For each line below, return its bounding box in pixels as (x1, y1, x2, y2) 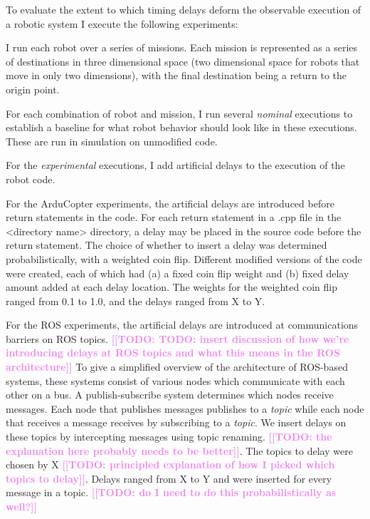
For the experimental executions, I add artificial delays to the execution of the (6, 158, 345, 173)
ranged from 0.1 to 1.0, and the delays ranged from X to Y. (6, 293, 265, 308)
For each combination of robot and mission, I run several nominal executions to (6, 106, 353, 120)
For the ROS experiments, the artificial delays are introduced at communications (6, 317, 359, 332)
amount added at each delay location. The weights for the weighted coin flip (6, 279, 337, 294)
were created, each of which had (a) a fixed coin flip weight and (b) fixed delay (6, 265, 349, 280)
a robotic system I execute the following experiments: (6, 16, 238, 31)
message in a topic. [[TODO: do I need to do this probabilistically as (6, 485, 337, 500)
